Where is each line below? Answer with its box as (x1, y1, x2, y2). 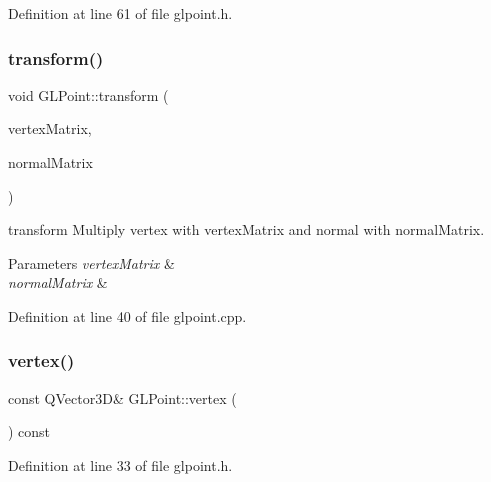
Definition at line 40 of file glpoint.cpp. (8, 305, 247, 326)
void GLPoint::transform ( (8, 84, 169, 105)
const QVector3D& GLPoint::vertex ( (8, 387, 237, 408)
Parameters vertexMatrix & (8, 252, 175, 273)
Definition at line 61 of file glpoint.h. (8, 3, 233, 23)
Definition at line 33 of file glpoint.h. (8, 454, 233, 475)
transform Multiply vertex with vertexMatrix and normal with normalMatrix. (8, 219, 485, 240)
